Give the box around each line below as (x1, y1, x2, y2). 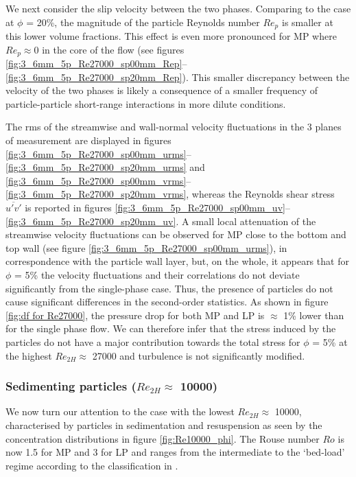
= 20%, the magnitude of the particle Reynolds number (26, 14, 260, 29)
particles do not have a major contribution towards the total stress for (5, 334, 300, 349)
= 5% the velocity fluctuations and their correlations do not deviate (14, 268, 300, 281)
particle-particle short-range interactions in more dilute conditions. (5, 96, 286, 110)
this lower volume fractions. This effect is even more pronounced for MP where (5, 29, 337, 43)
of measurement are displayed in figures (5, 133, 171, 148)
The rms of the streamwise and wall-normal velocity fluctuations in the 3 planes (5, 119, 342, 134)
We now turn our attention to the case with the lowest (5, 404, 235, 419)
